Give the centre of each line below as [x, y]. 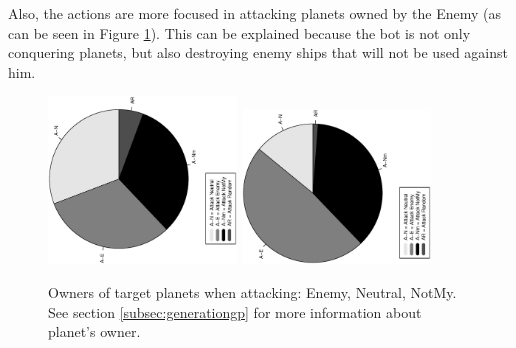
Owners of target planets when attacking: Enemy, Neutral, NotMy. [252, 292]
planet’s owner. [94, 331]
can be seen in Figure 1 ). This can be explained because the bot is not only [239, 32]
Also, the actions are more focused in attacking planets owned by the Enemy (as [254, 13]
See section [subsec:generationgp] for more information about [235, 311]
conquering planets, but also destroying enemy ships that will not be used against [258, 52]
